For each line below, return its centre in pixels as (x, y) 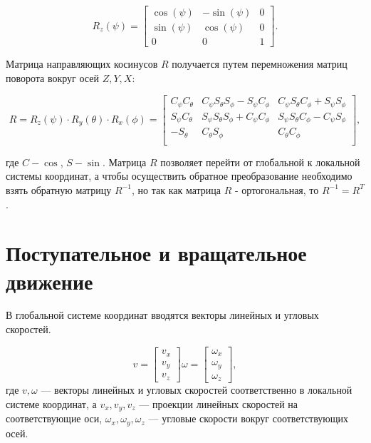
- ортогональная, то (277, 189)
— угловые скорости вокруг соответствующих (249, 418)
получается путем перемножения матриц (260, 64)
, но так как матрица (176, 189)
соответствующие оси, (54, 418)
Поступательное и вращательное (156, 253)
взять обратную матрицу (59, 189)
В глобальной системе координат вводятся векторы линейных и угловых (162, 315)
